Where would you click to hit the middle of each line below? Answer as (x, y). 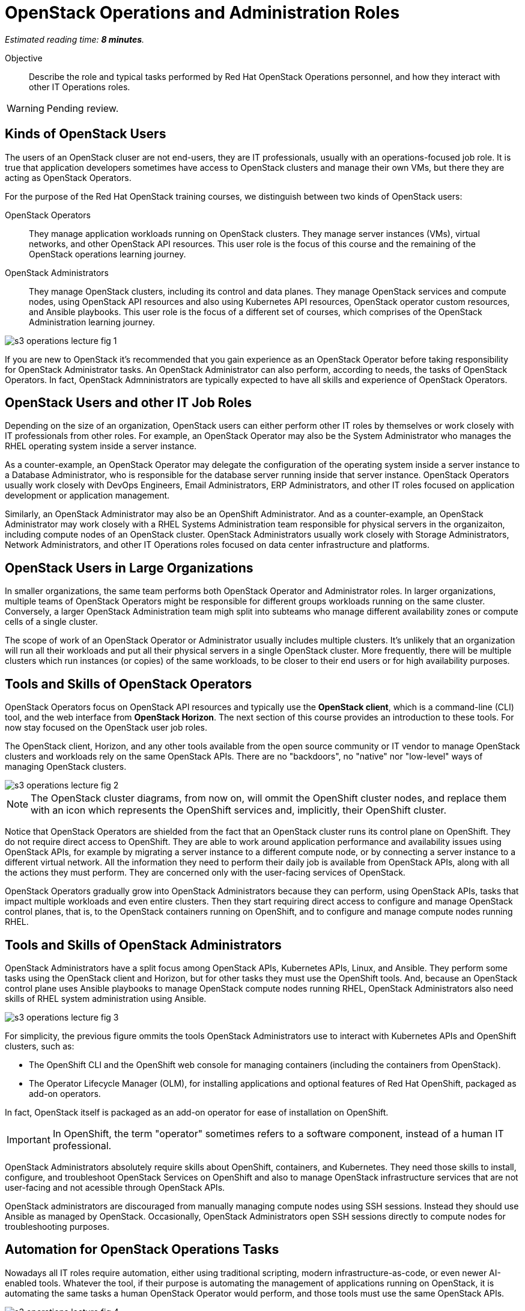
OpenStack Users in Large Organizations (129, 568)
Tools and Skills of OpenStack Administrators (143, 945)
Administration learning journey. (92, 322)
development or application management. (87, 496)
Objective (24, 58)
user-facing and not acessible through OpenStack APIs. (115, 1187)
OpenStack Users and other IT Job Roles (129, 403)
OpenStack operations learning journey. (108, 254)
